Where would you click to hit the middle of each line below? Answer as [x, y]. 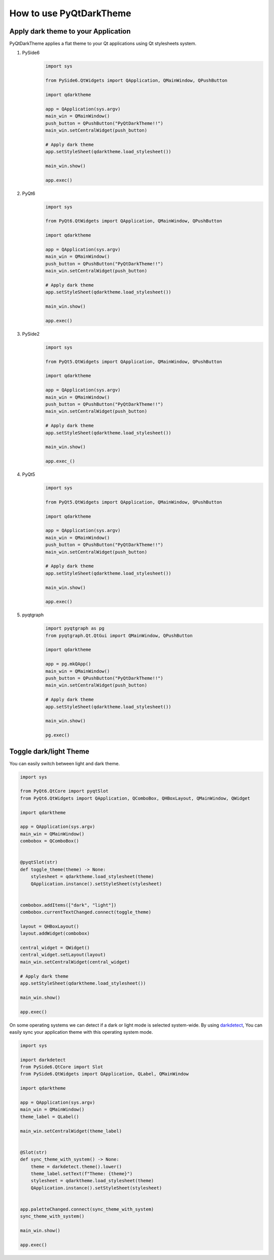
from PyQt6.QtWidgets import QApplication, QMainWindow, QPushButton [134, 221]
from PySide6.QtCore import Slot [62, 1067]
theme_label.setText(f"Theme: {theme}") [82, 1174]
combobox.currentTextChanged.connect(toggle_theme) [86, 912]
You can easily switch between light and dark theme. [65, 763]
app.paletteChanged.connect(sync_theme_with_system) [87, 1209]
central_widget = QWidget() [55, 948]
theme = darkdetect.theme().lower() [76, 1166]
